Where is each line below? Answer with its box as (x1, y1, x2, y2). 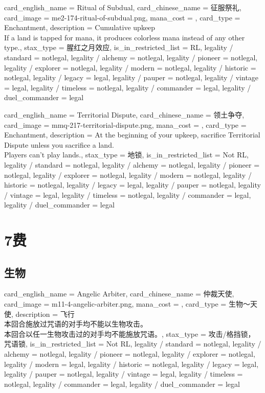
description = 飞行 (15, 308, 75, 319)
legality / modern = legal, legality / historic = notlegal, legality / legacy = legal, (4, 358, 259, 369)
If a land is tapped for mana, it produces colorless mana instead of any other (4, 32, 245, 42)
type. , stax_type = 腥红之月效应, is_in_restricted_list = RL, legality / (4, 42, 233, 53)
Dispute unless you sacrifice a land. (4, 139, 114, 150)
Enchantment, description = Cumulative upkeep (4, 22, 156, 33)
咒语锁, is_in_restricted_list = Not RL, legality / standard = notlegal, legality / (4, 338, 261, 349)
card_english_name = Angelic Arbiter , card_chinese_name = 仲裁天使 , (4, 288, 234, 299)
